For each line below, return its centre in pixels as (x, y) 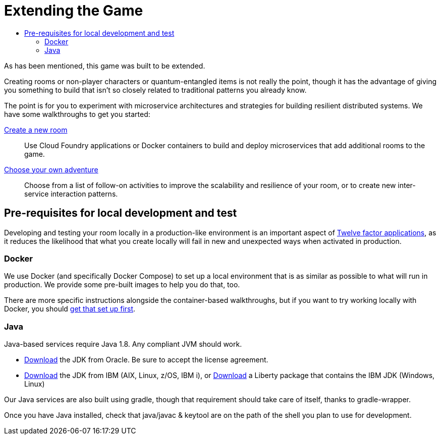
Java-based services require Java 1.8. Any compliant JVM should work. (123, 344)
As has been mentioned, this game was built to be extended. (105, 66)
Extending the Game (74, 11)
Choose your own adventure (51, 169)
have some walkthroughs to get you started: (77, 114)
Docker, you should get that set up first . (70, 309)
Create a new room (36, 130)
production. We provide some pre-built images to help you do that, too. (122, 285)
